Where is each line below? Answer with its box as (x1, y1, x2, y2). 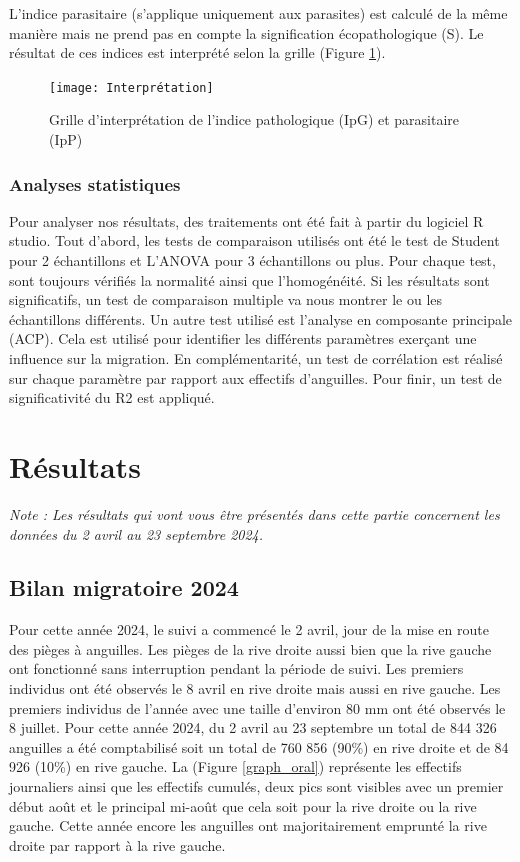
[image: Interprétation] (49, 80, 214, 95)
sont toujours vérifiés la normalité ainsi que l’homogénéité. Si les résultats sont (9, 269, 490, 290)
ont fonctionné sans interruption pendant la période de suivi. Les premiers (9, 658, 464, 679)
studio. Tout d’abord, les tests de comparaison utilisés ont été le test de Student (9, 230, 500, 251)
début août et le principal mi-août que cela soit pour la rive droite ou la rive (9, 795, 477, 816)
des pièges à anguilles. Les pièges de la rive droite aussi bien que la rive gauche (9, 638, 492, 659)
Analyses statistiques (9, 171, 181, 196)
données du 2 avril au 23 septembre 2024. (9, 523, 264, 544)
